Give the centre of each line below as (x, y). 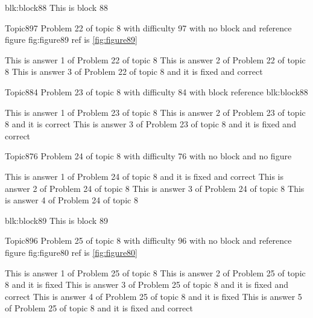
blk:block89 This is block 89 (56, 220)
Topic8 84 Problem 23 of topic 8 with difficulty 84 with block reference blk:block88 (156, 91)
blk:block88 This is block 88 (56, 7)
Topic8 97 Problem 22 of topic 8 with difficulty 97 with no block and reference (148, 27)
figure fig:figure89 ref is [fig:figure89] (71, 40)
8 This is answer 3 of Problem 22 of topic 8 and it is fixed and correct (134, 72)
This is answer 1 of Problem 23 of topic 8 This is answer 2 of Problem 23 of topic (155, 112)
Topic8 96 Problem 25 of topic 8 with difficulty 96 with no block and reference (148, 240)
